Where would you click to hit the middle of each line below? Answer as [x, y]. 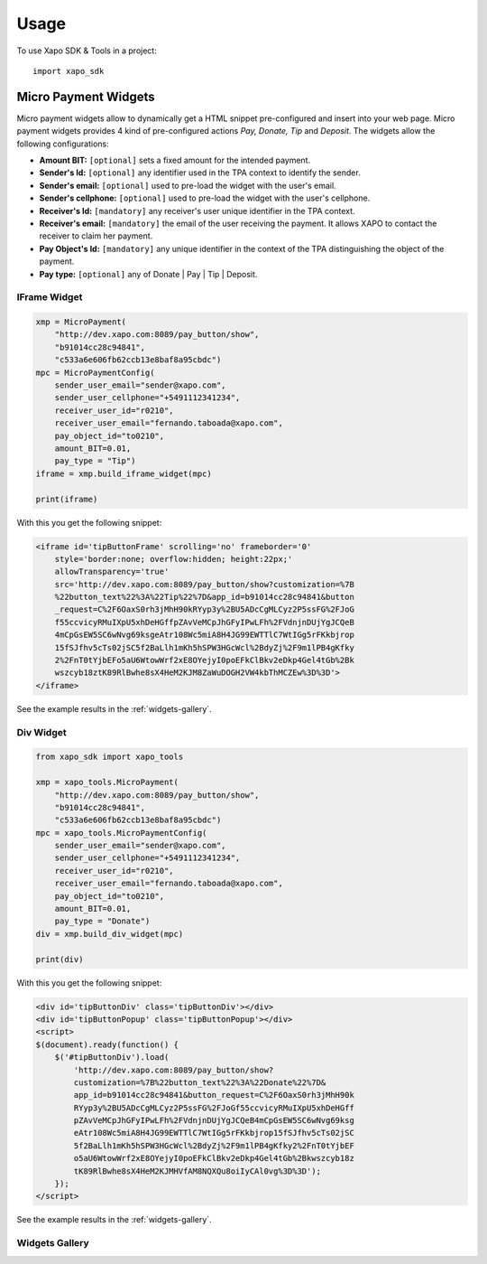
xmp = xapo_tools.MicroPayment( [107, 782]
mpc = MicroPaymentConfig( [95, 372]
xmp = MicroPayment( [81, 322]
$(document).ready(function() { [107, 1044]
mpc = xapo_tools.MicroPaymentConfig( [121, 833]
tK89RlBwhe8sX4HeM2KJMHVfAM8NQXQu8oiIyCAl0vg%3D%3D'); [198, 1171]
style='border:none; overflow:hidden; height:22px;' [174, 559]
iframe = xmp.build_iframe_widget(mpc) [124, 473]
